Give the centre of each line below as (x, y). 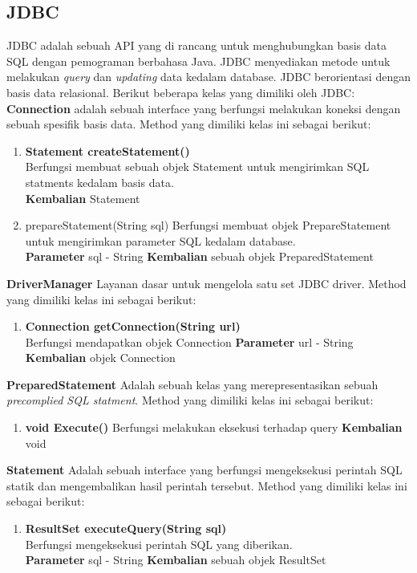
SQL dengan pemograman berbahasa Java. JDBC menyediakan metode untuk (198, 61)
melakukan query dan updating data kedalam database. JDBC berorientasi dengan (208, 77)
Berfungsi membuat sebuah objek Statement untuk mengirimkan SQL (197, 167)
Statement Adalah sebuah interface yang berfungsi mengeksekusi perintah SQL (204, 470)
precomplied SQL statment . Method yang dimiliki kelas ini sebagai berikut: (190, 400)
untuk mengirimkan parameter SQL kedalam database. (160, 240)
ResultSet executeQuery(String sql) (126, 528)
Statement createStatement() (107, 150)
